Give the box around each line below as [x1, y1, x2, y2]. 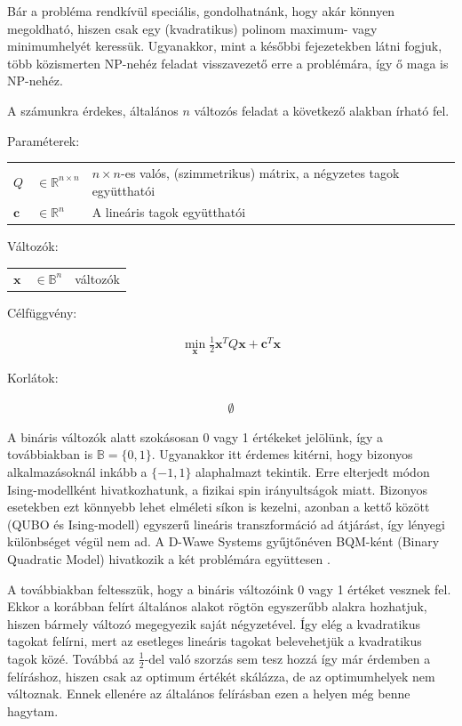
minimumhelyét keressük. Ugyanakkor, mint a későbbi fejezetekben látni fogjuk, [7, 36, 442, 55]
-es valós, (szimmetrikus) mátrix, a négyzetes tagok [121, 163, 400, 181]
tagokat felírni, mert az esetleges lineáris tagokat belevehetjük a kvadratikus [7, 632, 422, 650]
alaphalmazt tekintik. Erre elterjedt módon [195, 463, 430, 481]
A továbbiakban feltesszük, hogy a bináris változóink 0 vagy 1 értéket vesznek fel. [7, 579, 451, 598]
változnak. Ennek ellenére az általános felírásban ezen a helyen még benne [7, 684, 410, 703]
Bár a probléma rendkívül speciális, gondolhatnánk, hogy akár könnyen [7, 2, 395, 20]
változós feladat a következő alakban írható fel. [194, 101, 450, 119]
